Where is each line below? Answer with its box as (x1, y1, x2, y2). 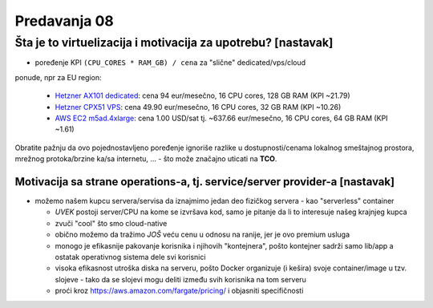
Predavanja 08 (14, 12, 114, 30)
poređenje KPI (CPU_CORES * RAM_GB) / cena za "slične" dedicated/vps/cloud (34, 58, 306, 67)
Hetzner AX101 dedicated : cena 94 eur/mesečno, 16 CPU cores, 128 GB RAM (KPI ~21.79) (55, 91, 350, 100)
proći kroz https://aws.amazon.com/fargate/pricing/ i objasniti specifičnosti (55, 286, 304, 296)
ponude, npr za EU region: (14, 72, 102, 82)
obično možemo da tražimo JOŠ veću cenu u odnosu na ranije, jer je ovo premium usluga (55, 229, 350, 240)
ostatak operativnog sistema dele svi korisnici (55, 252, 206, 261)
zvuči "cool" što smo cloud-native (55, 218, 168, 228)
